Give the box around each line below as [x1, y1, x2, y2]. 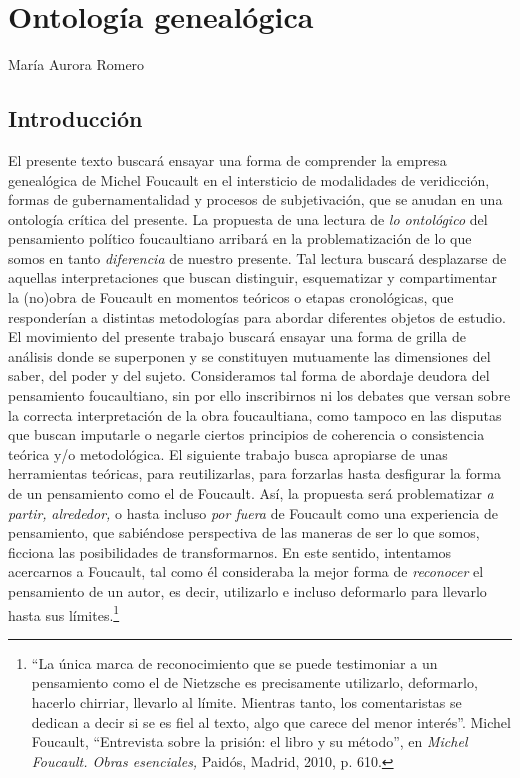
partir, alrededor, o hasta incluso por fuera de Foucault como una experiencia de [8, 502, 499, 523]
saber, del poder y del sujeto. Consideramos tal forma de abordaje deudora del [8, 365, 490, 386]
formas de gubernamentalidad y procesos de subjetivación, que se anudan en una [8, 189, 503, 210]
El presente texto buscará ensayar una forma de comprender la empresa [8, 149, 447, 170]
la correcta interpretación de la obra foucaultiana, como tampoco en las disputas [8, 404, 502, 425]
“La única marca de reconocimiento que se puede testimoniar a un [31, 652, 438, 673]
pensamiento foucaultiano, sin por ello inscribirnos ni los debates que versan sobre [8, 385, 511, 406]
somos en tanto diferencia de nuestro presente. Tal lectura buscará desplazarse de [8, 247, 507, 268]
